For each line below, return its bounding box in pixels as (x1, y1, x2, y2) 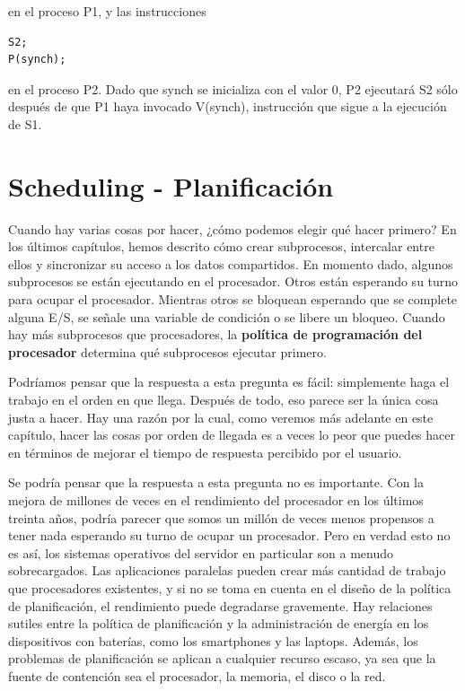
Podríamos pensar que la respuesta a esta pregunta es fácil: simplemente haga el (8, 372, 450, 391)
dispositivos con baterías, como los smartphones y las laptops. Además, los (8, 631, 418, 650)
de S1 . (8, 114, 42, 133)
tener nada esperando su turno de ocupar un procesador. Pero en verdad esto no (8, 526, 451, 545)
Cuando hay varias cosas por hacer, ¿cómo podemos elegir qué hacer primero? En (8, 219, 457, 238)
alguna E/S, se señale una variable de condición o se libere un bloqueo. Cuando (8, 307, 445, 326)
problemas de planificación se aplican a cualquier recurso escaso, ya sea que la (8, 649, 436, 668)
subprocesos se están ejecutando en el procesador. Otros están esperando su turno (8, 272, 459, 291)
